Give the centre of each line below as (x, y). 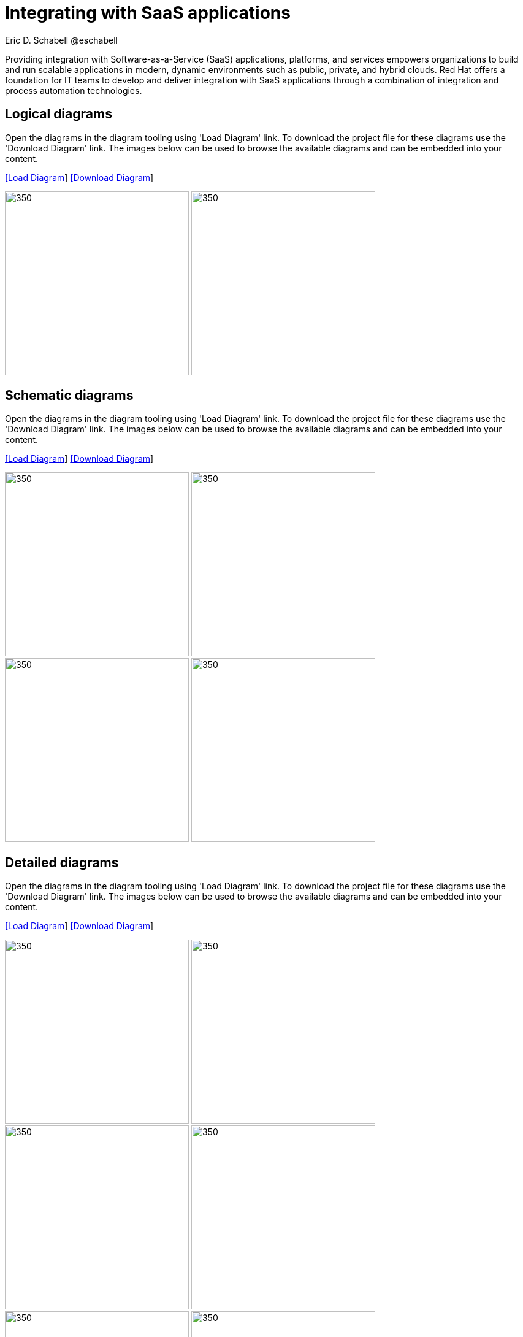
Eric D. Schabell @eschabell (61, 40)
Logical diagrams (59, 114)
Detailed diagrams (62, 862)
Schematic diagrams (69, 396)
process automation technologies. (74, 90)
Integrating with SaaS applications (148, 13)
